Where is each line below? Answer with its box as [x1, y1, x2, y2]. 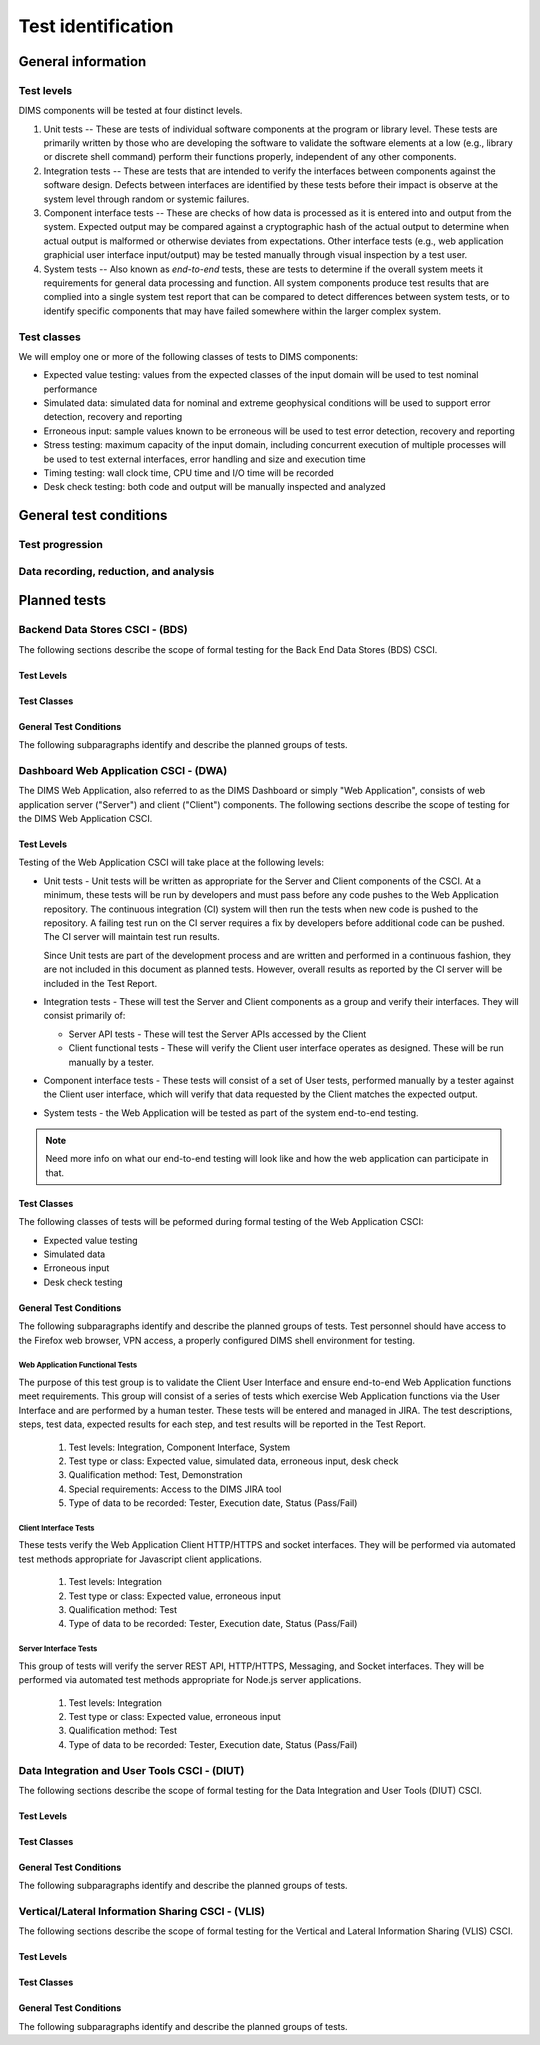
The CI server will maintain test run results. [43, 931, 220, 943]
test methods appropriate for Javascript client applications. [18, 1553, 262, 1565]
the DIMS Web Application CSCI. [18, 813, 153, 825]
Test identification [18, 15, 174, 37]
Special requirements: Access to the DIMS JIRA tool [68, 1483, 282, 1495]
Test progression [18, 538, 104, 552]
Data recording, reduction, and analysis [18, 564, 215, 578]
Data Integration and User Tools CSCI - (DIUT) [18, 1763, 245, 1777]
